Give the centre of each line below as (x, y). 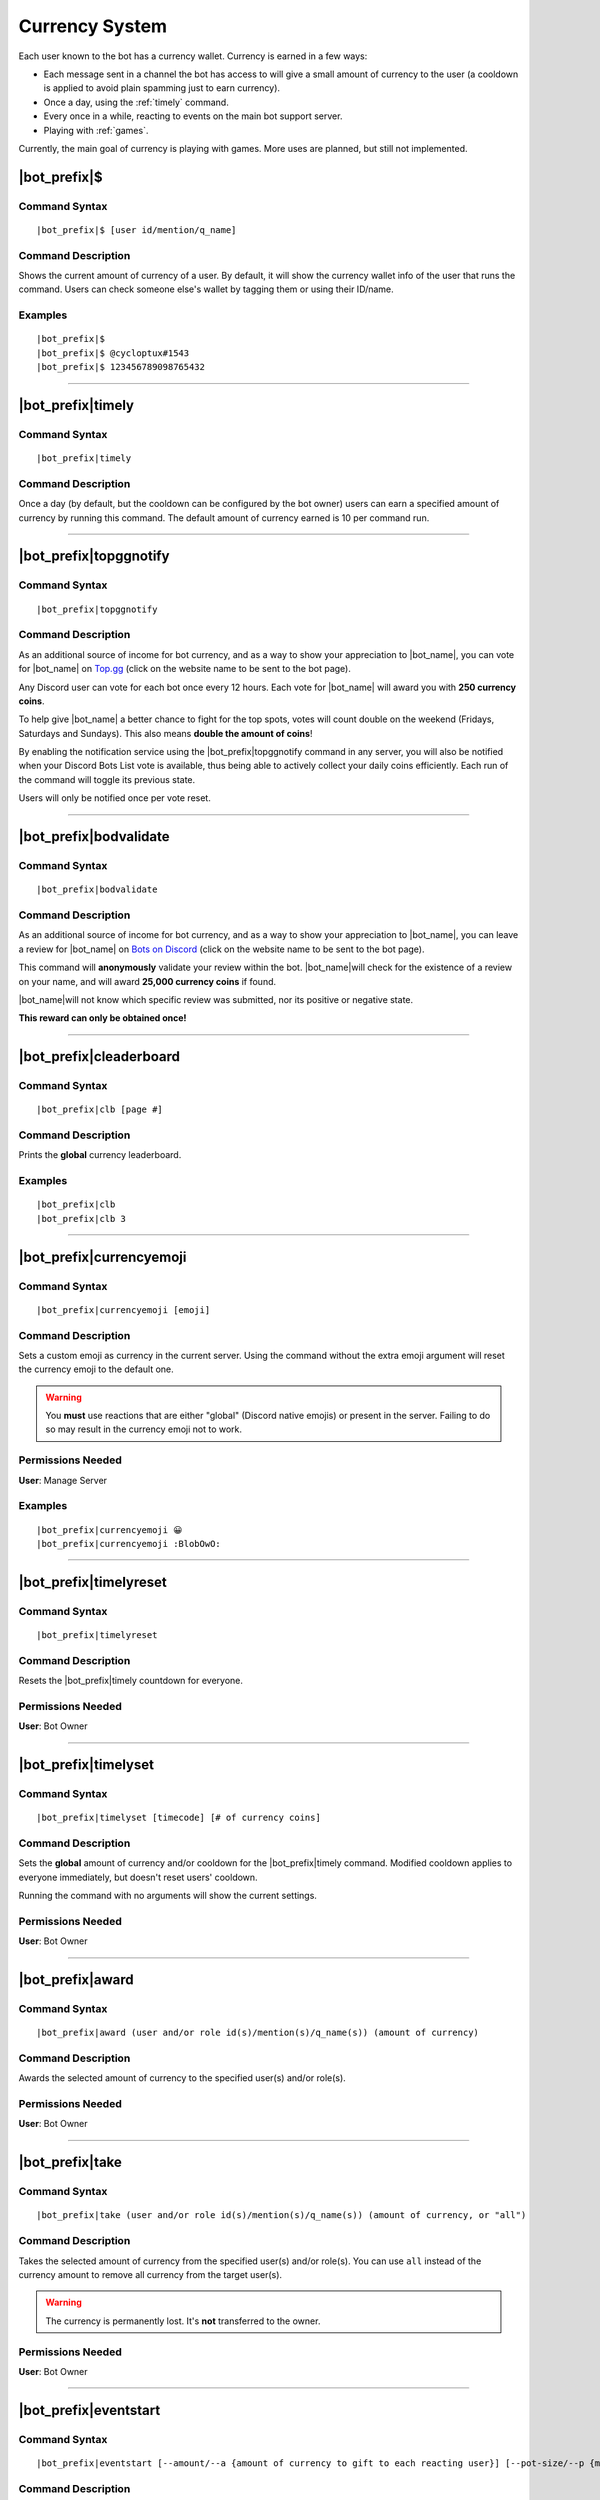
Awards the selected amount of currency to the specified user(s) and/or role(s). (182, 2078)
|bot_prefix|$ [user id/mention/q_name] (136, 229)
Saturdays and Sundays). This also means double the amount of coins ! (165, 733)
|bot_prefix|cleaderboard (99, 1056)
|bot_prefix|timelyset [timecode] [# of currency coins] (179, 1818)
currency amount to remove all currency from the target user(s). (150, 2274)
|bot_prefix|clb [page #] (100, 1109)
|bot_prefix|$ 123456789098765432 (120, 367)
